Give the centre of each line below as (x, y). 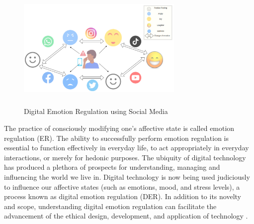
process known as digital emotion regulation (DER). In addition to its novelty (123, 196)
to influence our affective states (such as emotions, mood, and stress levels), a (122, 186)
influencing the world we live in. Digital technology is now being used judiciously (127, 176)
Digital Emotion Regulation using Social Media (96, 111)
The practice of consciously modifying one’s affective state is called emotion (119, 128)
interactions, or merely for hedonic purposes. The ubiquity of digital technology (125, 157)
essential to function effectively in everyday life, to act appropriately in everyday (127, 148)
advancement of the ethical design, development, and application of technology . (126, 216)
